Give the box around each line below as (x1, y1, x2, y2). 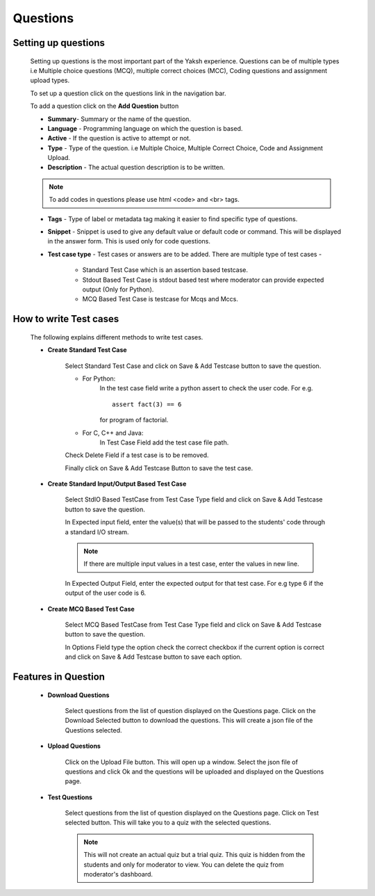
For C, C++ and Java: (82, 429, 144, 437)
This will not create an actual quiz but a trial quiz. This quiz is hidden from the (83, 851, 306, 859)
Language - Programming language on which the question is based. (47, 124, 243, 132)
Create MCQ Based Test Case (47, 605, 135, 613)
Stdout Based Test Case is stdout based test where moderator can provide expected (82, 275, 324, 284)
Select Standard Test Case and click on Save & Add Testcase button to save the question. (65, 362, 322, 370)
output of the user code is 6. (65, 589, 147, 598)
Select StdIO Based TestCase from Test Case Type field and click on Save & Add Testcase (65, 495, 323, 504)
